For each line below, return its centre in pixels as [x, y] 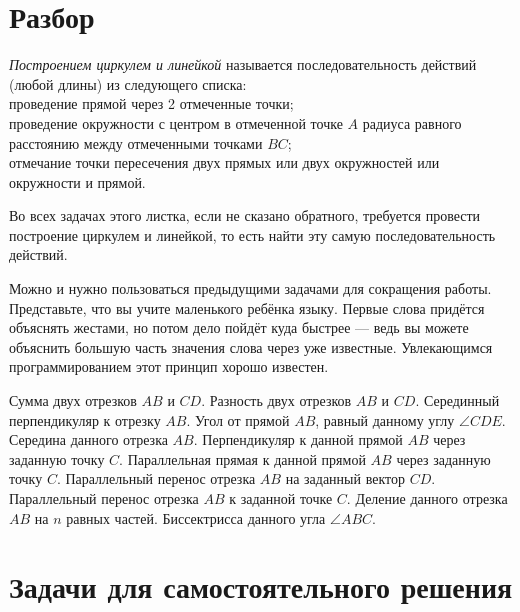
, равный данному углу [385, 419]
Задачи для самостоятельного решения [261, 586]
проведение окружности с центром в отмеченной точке [176, 122]
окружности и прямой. [77, 181]
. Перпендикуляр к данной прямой [298, 439]
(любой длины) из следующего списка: [128, 83]
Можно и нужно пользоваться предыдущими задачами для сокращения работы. [250, 288]
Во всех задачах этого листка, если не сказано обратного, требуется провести [245, 215]
